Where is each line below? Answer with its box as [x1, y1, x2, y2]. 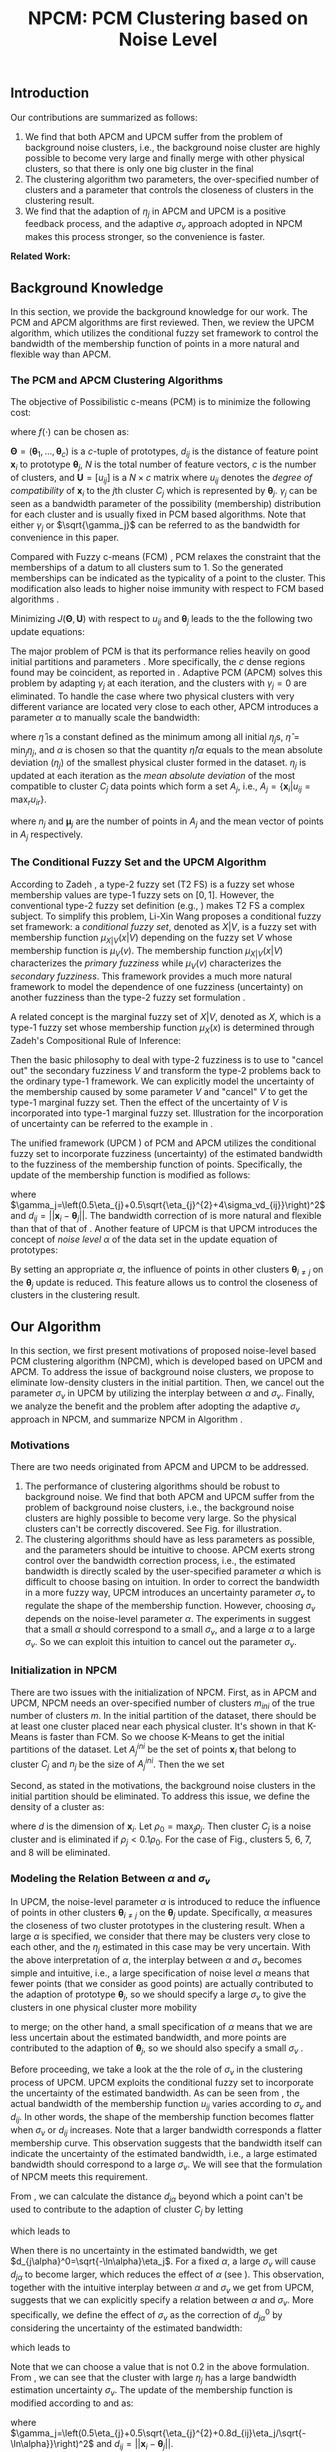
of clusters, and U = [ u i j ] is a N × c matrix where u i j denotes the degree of [10, 471, 313, 486]
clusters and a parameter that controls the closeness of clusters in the [24, 183, 314, 196]
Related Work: [10, 250, 71, 262]
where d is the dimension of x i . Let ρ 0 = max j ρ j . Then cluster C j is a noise [10, 1820, 312, 1835]
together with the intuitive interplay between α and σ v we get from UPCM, [10, 2281, 315, 2296]
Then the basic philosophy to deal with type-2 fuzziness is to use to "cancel [10, 1053, 324, 1066]
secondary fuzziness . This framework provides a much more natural [10, 970, 293, 982]
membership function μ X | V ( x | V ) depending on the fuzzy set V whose [10, 931, 293, 946]
